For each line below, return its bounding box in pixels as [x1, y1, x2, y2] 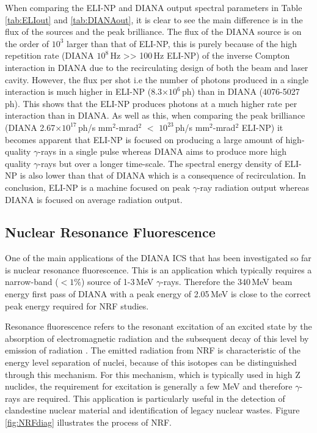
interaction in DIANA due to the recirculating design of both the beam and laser [5, 61, 308, 73]
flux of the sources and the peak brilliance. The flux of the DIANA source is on [5, 25, 302, 38]
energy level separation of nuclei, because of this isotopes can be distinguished [5, 356, 297, 369]
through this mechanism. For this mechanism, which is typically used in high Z [5, 368, 301, 380]
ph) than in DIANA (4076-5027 [181, 85, 300, 98]
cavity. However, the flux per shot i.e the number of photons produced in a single [5, 73, 309, 86]
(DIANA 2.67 [5, 120, 56, 133]
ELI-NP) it [241, 120, 283, 133]
